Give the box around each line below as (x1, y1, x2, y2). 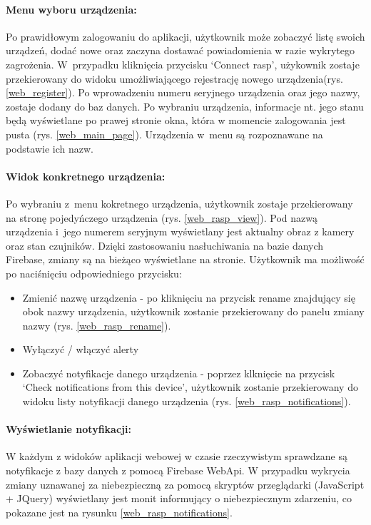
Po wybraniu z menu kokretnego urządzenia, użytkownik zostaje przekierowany (6, 195, 353, 210)
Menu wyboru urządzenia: (6, 1, 137, 16)
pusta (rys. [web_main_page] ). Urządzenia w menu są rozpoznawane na (6, 126, 323, 141)
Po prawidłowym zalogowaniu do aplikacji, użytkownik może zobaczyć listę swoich (6, 29, 365, 44)
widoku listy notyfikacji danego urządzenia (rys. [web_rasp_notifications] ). (22, 394, 351, 409)
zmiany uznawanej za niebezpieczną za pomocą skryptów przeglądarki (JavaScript (6, 476, 365, 491)
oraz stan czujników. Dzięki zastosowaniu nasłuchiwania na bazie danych (6, 238, 324, 253)
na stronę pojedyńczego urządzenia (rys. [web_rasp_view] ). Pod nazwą (6, 210, 317, 225)
